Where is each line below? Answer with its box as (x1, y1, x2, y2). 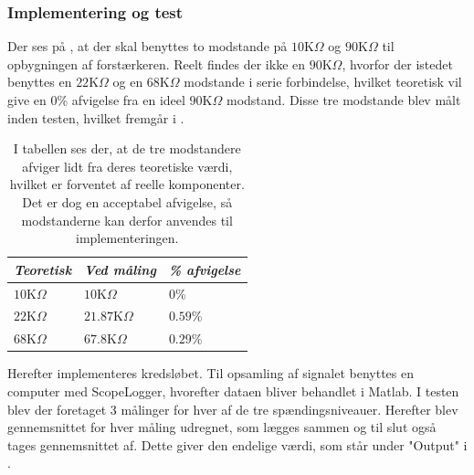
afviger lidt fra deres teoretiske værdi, (22, 156, 233, 175)
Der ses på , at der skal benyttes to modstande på (7, 37, 288, 56)
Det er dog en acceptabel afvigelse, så (22, 192, 233, 211)
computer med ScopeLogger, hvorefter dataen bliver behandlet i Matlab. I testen (7, 381, 459, 400)
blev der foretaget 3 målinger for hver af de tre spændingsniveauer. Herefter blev (7, 399, 458, 418)
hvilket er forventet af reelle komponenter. (9, 174, 245, 194)
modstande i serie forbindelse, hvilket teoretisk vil (184, 72, 462, 91)
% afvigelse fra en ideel (57, 90, 185, 109)
